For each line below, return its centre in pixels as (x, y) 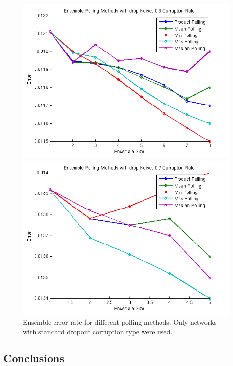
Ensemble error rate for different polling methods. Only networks (120, 322)
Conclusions (34, 357)
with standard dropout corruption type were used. (98, 331)
